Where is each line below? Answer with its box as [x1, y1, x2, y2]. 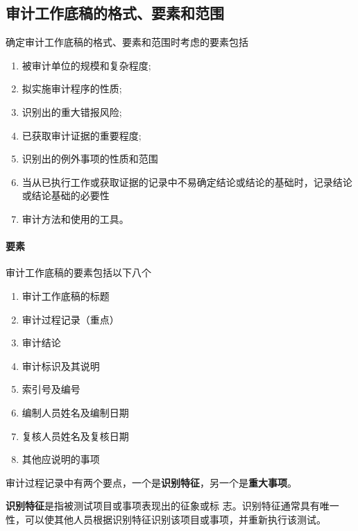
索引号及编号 [22, 382, 80, 396]
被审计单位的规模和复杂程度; [22, 58, 151, 72]
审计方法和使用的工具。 [22, 211, 129, 226]
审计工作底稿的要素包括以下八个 [6, 265, 151, 280]
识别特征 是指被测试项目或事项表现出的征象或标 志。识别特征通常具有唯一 [6, 498, 339, 513]
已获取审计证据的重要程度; [22, 128, 142, 142]
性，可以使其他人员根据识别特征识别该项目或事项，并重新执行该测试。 [6, 512, 326, 526]
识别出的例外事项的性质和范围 [22, 151, 158, 166]
